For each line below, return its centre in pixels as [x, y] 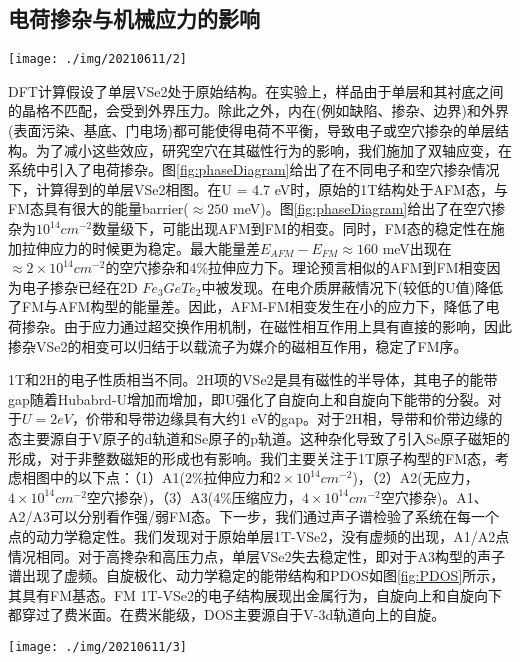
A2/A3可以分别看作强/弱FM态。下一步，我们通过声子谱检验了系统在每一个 [253, 516]
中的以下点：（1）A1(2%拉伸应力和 [161, 477]
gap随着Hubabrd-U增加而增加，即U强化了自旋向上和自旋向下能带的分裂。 [248, 398]
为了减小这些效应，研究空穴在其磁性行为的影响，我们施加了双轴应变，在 [273, 149]
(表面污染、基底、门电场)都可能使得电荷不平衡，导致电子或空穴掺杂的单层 [251, 130]
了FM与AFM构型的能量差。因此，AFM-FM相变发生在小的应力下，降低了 [247, 306]
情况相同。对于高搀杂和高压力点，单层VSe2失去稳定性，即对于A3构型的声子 [256, 555]
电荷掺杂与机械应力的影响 [134, 18]
